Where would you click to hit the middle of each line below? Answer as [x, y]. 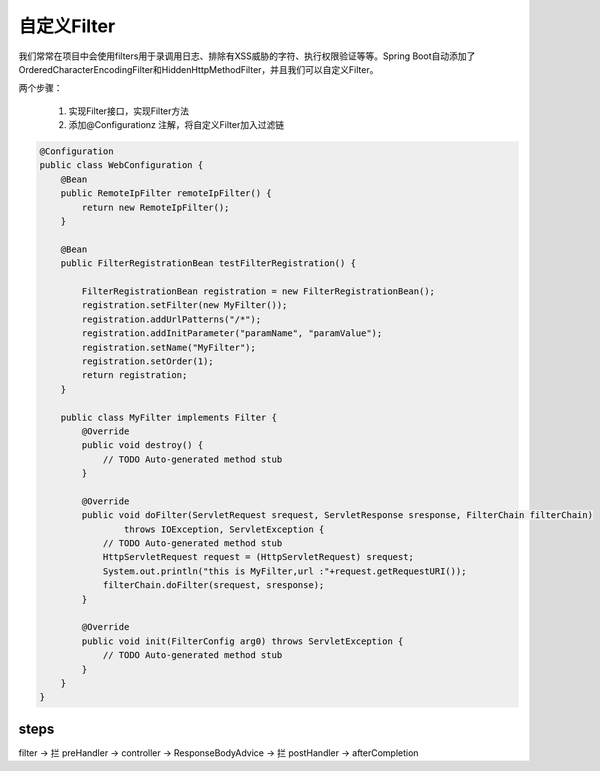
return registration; [134, 375]
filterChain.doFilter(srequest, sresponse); [213, 585]
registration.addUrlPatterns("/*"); [171, 319]
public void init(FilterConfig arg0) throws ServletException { [242, 641]
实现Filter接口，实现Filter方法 [129, 111]
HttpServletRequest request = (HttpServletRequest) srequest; [258, 557]
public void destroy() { [142, 445]
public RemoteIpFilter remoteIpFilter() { [166, 193]
